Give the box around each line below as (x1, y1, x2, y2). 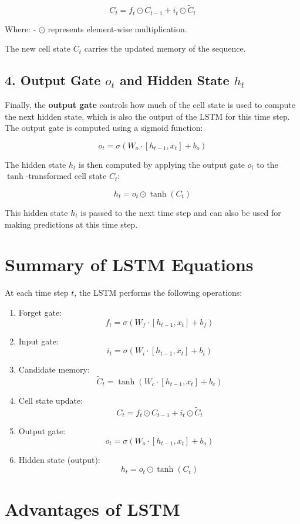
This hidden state (5, 207, 68, 219)
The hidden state (5, 158, 66, 170)
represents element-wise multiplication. (48, 22, 187, 35)
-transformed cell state (25, 170, 107, 182)
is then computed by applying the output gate (79, 158, 245, 170)
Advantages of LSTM (5, 496, 180, 520)
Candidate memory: (18, 363, 90, 376)
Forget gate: (18, 306, 62, 318)
